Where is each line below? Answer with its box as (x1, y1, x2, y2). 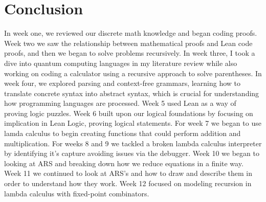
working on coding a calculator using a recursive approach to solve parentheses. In (4, 68, 262, 78)
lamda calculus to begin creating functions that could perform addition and (4, 128, 241, 139)
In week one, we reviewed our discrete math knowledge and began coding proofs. (4, 28, 257, 38)
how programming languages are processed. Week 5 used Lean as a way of (4, 98, 236, 108)
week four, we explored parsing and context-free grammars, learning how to (4, 78, 241, 88)
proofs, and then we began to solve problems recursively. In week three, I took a (4, 48, 255, 58)
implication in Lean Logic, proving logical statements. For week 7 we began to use (4, 118, 261, 128)
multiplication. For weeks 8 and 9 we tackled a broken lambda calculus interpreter (4, 138, 262, 148)
